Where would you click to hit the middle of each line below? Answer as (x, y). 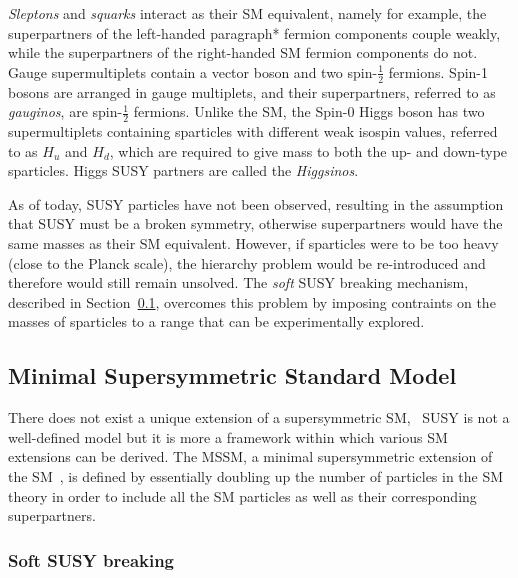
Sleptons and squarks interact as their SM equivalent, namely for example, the (247, 13)
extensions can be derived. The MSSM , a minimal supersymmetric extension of (250, 456)
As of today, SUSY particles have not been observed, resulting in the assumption (256, 203)
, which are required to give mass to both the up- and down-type (308, 150)
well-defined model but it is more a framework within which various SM (228, 436)
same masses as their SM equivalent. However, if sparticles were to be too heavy (253, 243)
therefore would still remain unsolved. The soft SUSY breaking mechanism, (238, 282)
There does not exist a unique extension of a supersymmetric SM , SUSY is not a (259, 417)
